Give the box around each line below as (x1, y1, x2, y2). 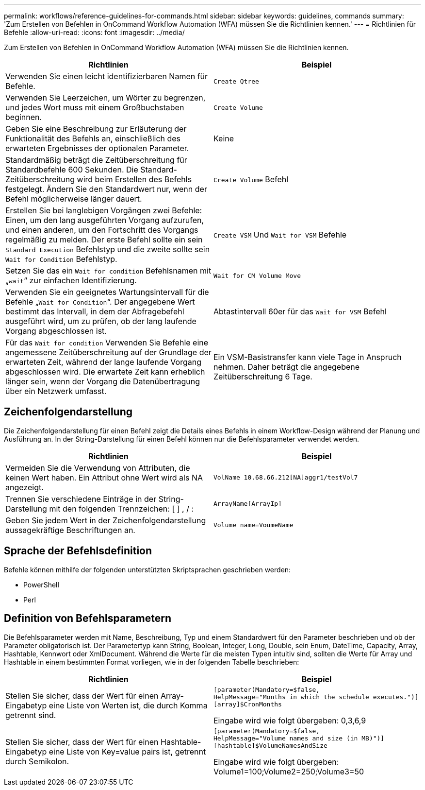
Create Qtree (213, 77, 259, 85)
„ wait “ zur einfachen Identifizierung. (5, 275, 137, 285)
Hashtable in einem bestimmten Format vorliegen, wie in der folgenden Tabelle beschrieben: (4, 657, 299, 666)
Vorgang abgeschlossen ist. (5, 326, 107, 336)
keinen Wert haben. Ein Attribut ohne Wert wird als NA (5, 472, 203, 482)
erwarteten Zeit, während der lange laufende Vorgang (5, 357, 202, 367)
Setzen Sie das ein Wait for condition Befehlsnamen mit (5, 266, 212, 275)
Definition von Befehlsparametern (4, 612, 171, 625)
